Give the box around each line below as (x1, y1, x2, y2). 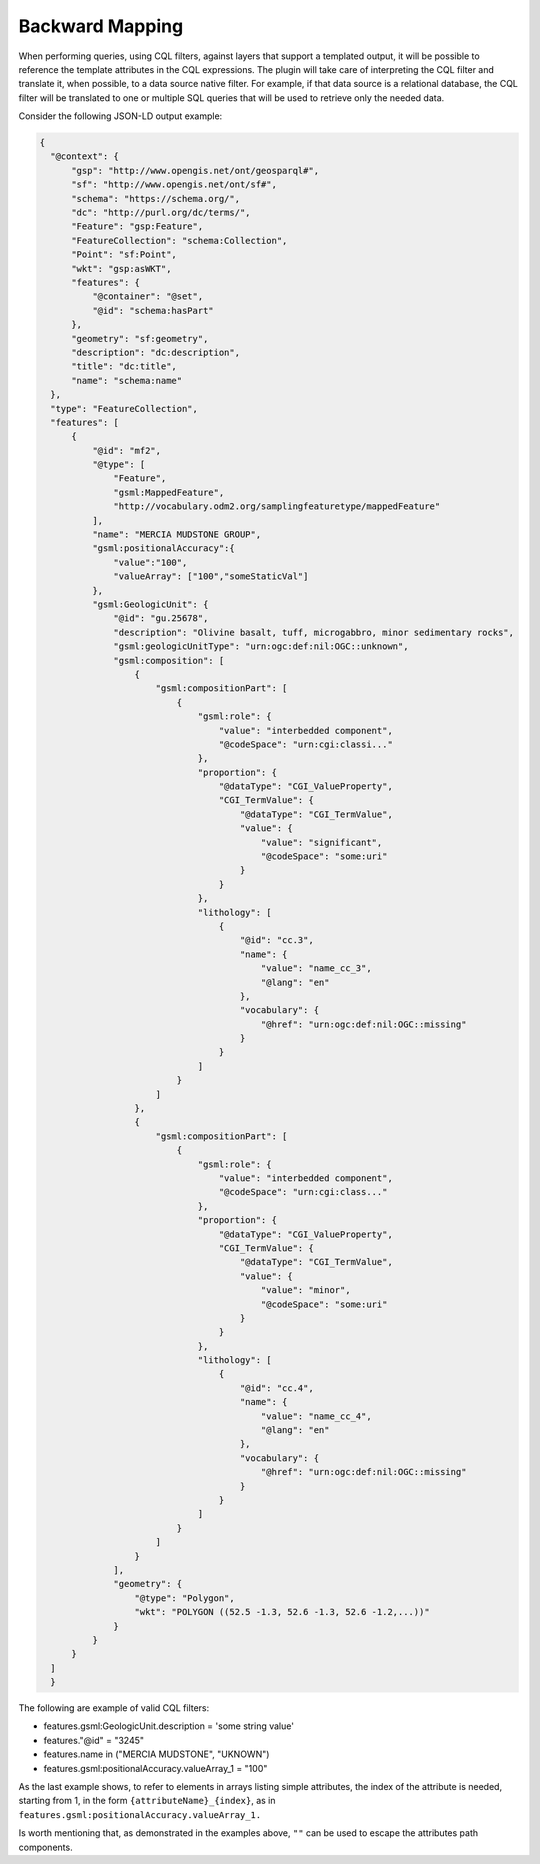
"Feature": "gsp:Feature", (71, 221, 204, 232)
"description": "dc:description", (71, 346, 240, 358)
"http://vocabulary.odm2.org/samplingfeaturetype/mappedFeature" (113, 501, 441, 512)
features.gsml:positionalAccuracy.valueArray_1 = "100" (43, 1762, 268, 1774)
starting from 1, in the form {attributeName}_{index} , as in (18, 1795, 276, 1807)
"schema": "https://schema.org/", (71, 193, 240, 204)
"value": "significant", (260, 836, 383, 848)
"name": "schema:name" (71, 375, 183, 386)
